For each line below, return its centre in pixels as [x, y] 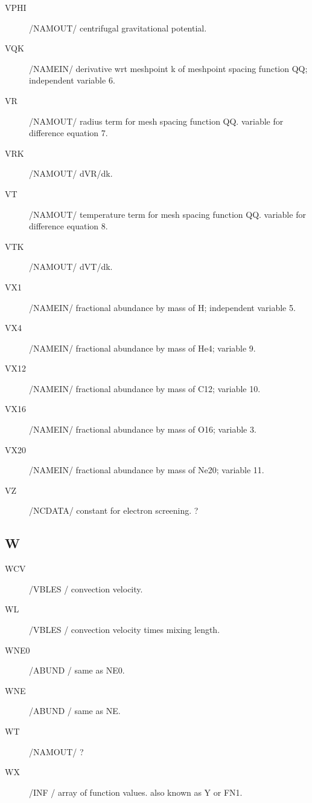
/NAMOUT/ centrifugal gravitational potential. [118, 28]
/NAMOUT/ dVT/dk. [71, 267]
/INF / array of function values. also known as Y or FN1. [136, 792]
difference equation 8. [68, 226]
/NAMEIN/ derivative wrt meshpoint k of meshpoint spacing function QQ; [168, 68]
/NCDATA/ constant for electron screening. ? [114, 510]
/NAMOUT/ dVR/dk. [71, 173]
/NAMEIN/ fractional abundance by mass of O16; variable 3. [143, 429]
